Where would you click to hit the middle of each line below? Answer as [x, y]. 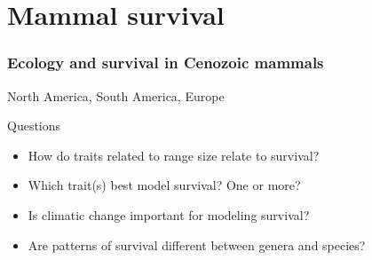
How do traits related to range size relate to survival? [174, 155]
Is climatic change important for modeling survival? [169, 214]
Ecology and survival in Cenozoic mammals [166, 63]
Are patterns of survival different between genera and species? [197, 244]
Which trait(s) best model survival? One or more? [164, 185]
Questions [34, 126]
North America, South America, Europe [116, 95]
